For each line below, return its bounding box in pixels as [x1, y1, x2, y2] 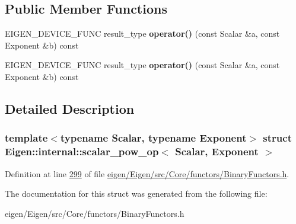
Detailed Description [5, 99, 135, 117]
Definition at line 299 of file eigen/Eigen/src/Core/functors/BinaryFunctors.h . [5, 167, 289, 180]
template [5, 130, 48, 145]
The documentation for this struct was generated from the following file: [5, 187, 268, 200]
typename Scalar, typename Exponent [60, 130, 247, 145]
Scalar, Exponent [175, 144, 259, 159]
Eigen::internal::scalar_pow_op [5, 144, 159, 159]
